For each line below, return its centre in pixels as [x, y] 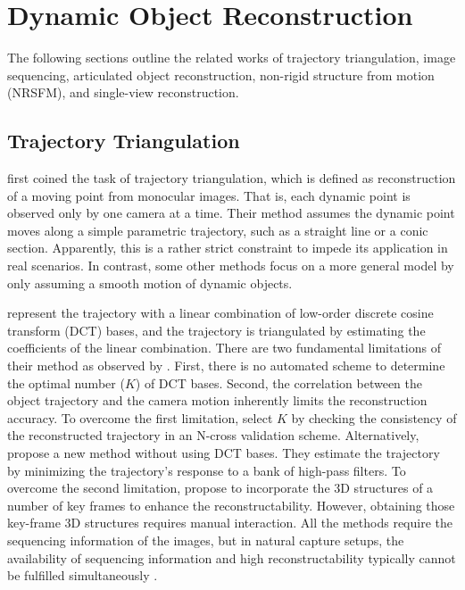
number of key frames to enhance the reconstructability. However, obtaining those [231, 505]
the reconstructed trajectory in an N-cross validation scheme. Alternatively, [213, 435]
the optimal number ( [66, 382]
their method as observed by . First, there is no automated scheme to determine [226, 366]
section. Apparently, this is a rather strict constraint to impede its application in [228, 248]
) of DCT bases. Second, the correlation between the [279, 382]
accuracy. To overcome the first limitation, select [140, 417]
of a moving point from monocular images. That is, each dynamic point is [209, 195]
